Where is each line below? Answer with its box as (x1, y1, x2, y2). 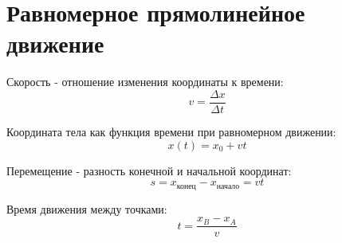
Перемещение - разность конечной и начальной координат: (6, 162, 292, 178)
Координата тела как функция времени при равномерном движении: (6, 123, 336, 139)
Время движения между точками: (6, 200, 167, 217)
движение (6, 27, 104, 60)
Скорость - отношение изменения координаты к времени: (6, 73, 284, 90)
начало (216, 182, 240, 190)
